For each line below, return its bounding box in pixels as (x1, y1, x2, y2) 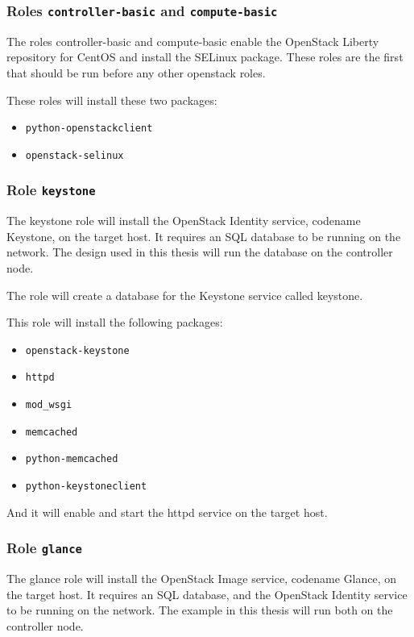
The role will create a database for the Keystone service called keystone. (6, 286, 363, 303)
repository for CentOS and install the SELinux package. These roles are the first (6, 48, 404, 65)
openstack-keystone (25, 344, 130, 356)
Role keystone (6, 180, 96, 200)
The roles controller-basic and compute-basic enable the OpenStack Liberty (6, 32, 379, 49)
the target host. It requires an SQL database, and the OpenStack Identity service (6, 585, 408, 602)
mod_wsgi (25, 399, 72, 411)
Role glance (6, 538, 82, 558)
